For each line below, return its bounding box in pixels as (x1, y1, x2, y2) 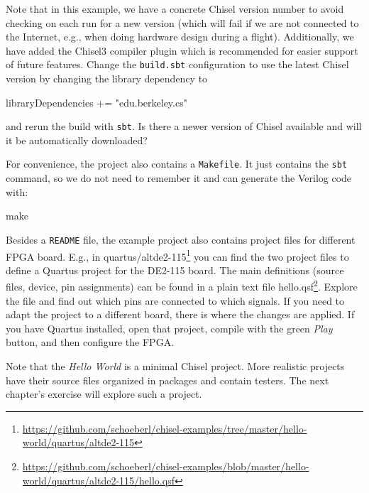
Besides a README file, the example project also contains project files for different (6, 232, 356, 246)
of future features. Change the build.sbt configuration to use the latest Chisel (6, 57, 349, 72)
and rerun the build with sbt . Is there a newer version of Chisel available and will (6, 119, 362, 134)
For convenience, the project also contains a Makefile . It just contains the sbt (6, 156, 348, 171)
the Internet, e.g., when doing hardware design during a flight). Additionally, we (6, 29, 354, 44)
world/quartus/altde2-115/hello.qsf (22, 472, 175, 487)
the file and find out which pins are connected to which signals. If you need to (6, 293, 345, 308)
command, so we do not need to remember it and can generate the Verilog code (6, 170, 352, 185)
